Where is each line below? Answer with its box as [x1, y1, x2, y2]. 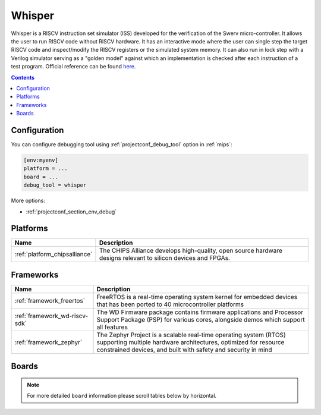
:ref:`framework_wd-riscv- [14, 312, 89, 320]
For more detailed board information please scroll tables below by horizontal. [27, 392, 217, 400]
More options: [11, 197, 46, 205]
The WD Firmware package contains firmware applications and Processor [96, 308, 303, 316]
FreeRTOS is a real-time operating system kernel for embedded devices [96, 293, 297, 301]
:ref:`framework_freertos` [14, 296, 86, 304]
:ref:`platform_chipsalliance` [14, 250, 93, 259]
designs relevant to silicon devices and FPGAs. [99, 254, 230, 262]
